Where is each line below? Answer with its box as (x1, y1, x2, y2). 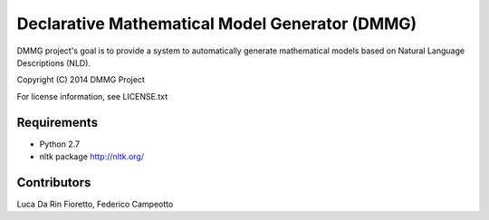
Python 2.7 (39, 139, 81, 149)
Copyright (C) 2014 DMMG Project (16, 74, 145, 85)
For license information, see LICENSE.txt (16, 91, 168, 101)
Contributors (16, 175, 91, 190)
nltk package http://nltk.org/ (39, 151, 145, 162)
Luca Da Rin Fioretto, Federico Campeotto (16, 198, 174, 209)
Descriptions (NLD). (16, 57, 91, 68)
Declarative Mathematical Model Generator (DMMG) (16, 14, 417, 33)
